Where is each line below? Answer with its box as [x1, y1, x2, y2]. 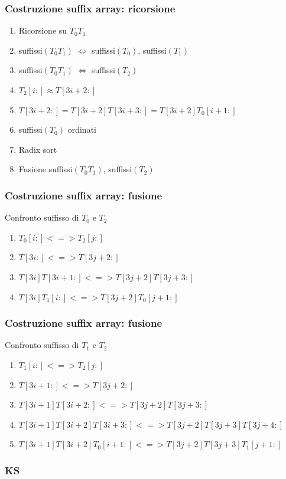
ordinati [67, 123, 96, 136]
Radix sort [18, 143, 57, 155]
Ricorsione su [18, 24, 67, 37]
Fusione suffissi [18, 163, 73, 175]
